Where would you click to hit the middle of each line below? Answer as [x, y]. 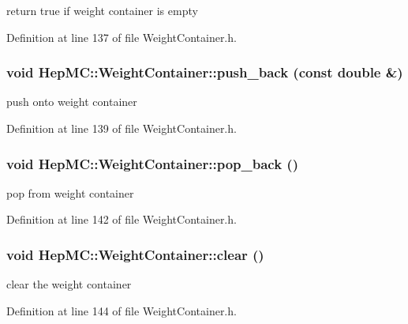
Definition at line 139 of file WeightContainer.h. [122, 128]
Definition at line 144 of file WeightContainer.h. [122, 310]
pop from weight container [70, 192]
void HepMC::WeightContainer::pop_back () [152, 163]
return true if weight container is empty [102, 10]
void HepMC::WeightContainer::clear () [135, 254]
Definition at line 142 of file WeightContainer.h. [122, 219]
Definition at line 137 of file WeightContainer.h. [122, 37]
